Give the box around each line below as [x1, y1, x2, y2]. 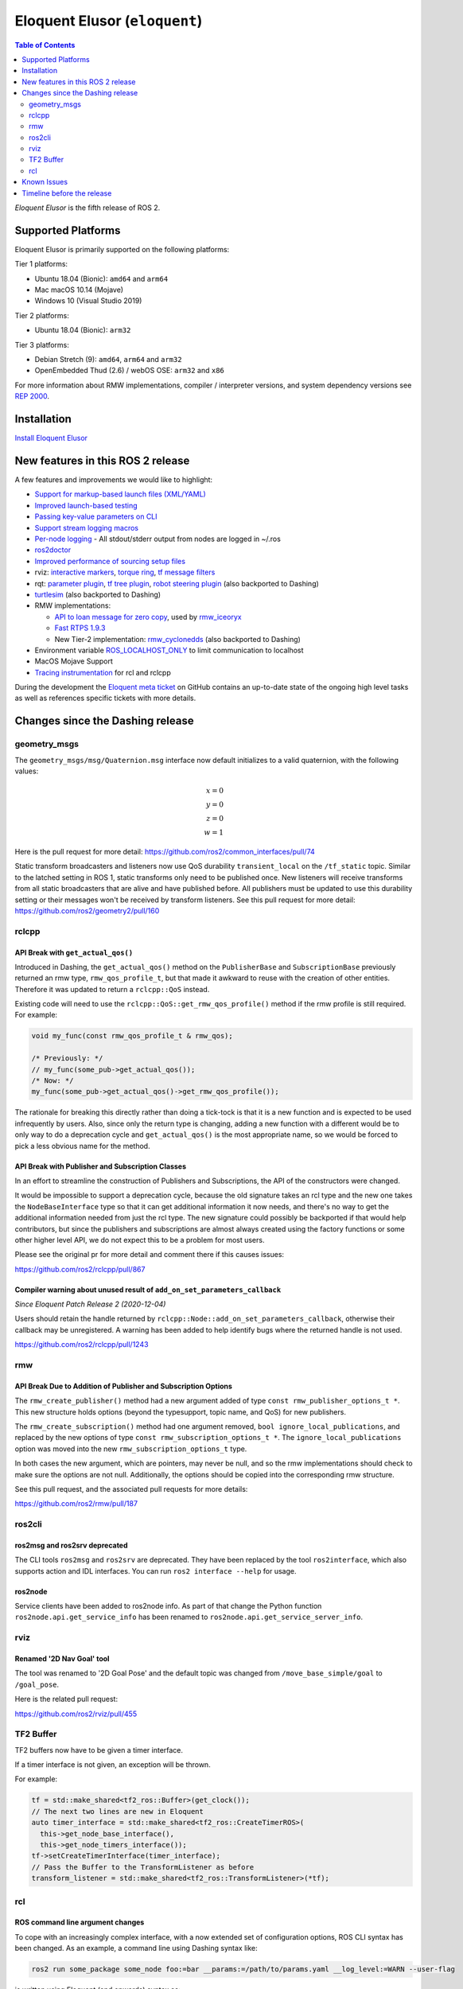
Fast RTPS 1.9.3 [54, 623, 106, 633]
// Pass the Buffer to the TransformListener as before [31, 1862, 255, 1871]
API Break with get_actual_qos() [14, 948, 134, 957]
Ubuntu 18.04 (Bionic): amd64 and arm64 [34, 274, 169, 283]
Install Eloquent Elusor [14, 434, 88, 443]
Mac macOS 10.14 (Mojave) [34, 285, 123, 294]
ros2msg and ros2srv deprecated [14, 1540, 128, 1550]
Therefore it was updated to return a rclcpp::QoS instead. [14, 984, 210, 994]
